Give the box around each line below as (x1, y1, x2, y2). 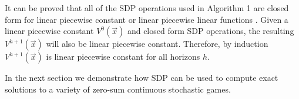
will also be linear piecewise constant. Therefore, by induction (46, 37, 268, 50)
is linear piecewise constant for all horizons (46, 50, 200, 63)
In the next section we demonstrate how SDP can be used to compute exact (5, 71, 278, 84)
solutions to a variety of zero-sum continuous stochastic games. (5, 83, 231, 95)
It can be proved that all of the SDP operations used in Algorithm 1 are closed (5, 2, 289, 13)
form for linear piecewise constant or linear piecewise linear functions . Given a (5, 13, 288, 25)
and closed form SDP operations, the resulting (127, 25, 294, 37)
